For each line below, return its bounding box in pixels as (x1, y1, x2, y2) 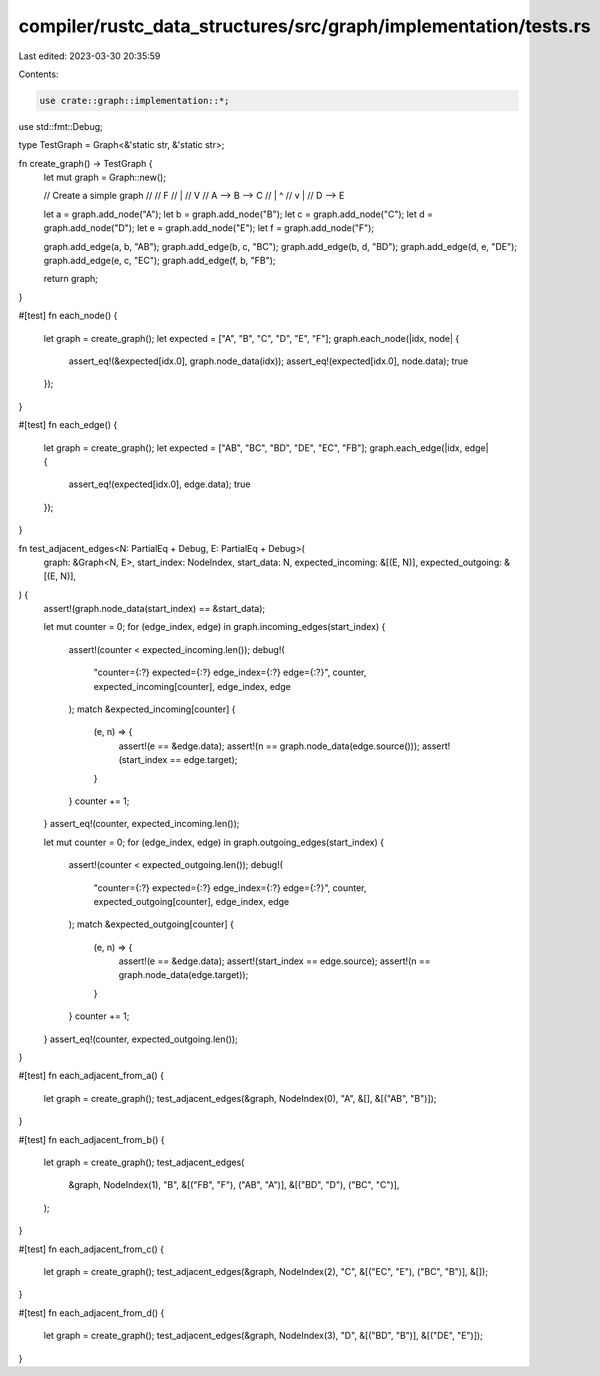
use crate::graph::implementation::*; (39, 95, 230, 106)
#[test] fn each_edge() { (18, 419, 118, 431)
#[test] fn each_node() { (18, 310, 118, 322)
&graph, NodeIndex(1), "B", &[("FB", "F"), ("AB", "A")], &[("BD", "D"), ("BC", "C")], (68, 1179, 400, 1191)
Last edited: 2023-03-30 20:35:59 (18, 50, 161, 62)
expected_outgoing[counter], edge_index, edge (93, 895, 290, 907)
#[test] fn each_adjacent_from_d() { (18, 1306, 165, 1319)
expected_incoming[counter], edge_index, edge (93, 680, 292, 692)
